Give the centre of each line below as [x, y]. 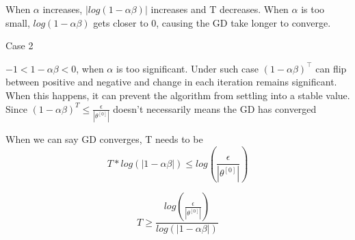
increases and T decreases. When [220, 9]
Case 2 [19, 45]
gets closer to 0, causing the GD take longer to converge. [212, 22]
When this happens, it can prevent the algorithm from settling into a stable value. [178, 95]
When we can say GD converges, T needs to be [104, 138]
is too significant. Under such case [187, 68]
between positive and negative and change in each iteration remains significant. [171, 82]
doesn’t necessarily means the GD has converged [215, 108]
